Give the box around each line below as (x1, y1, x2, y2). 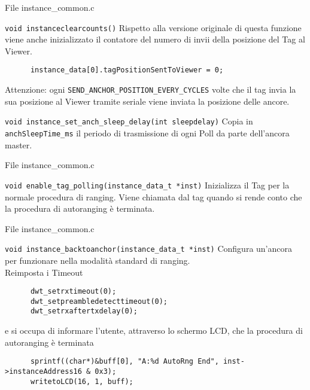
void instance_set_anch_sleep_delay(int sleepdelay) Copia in (5, 115, 253, 127)
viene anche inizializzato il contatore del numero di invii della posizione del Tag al (5, 33, 305, 45)
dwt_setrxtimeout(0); (30, 287, 117, 296)
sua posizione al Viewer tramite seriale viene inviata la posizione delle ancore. (5, 95, 290, 107)
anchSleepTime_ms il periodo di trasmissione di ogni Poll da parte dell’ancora (5, 127, 290, 139)
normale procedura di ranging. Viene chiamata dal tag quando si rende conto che (5, 190, 302, 203)
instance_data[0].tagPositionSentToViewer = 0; (30, 66, 224, 75)
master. (5, 138, 32, 151)
